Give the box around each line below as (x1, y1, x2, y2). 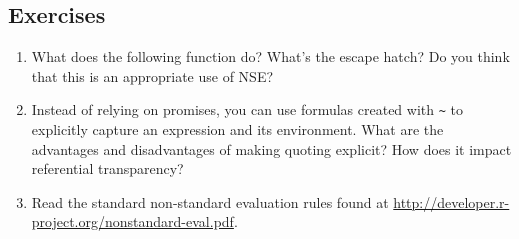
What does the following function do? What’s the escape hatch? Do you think (31, 46, 510, 67)
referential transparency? (31, 158, 184, 179)
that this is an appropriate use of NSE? (31, 65, 274, 86)
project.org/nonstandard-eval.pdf (31, 211, 234, 232)
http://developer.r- (393, 191, 510, 212)
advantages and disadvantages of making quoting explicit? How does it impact (31, 138, 512, 159)
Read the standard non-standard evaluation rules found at (31, 191, 389, 212)
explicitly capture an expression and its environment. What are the (31, 119, 444, 140)
